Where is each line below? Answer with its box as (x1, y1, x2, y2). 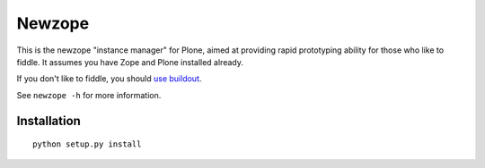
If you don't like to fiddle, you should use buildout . (16, 73, 202, 84)
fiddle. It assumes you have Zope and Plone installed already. (16, 56, 244, 67)
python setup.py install (32, 139, 142, 149)
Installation (16, 113, 81, 129)
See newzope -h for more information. (16, 89, 162, 100)
